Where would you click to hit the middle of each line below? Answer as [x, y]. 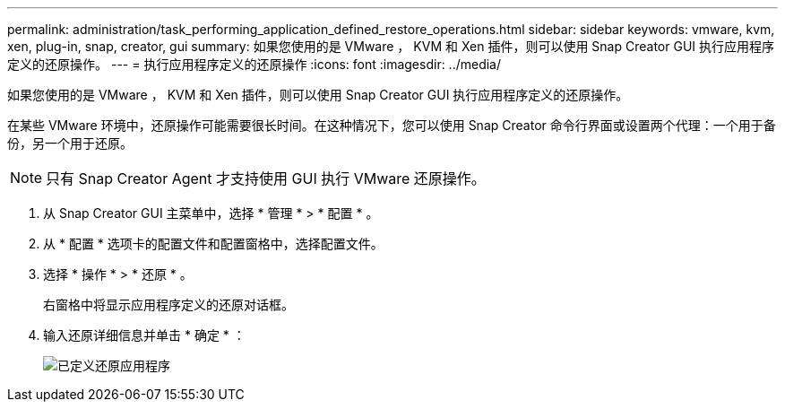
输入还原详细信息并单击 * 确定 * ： [144, 335]
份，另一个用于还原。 [70, 143]
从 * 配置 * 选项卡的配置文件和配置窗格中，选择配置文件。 [213, 244]
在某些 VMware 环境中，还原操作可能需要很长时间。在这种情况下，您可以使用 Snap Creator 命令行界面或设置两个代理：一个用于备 [392, 125]
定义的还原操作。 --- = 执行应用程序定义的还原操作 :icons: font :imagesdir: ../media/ [254, 64]
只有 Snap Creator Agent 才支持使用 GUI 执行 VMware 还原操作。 [266, 178]
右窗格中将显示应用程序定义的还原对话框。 [168, 305]
